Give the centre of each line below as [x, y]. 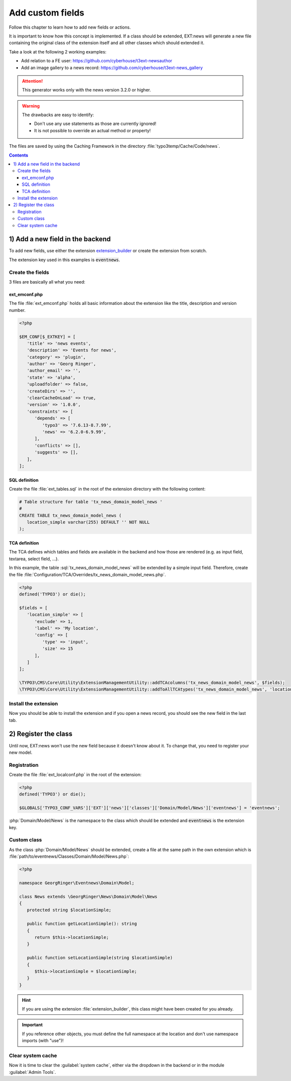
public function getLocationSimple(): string [82, 924]
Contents [19, 155]
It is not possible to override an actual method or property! [92, 130]
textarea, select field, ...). [34, 559]
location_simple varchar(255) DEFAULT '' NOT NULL [88, 522]
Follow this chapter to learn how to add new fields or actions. [70, 27]
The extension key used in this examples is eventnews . [65, 260]
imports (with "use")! [43, 1041]
